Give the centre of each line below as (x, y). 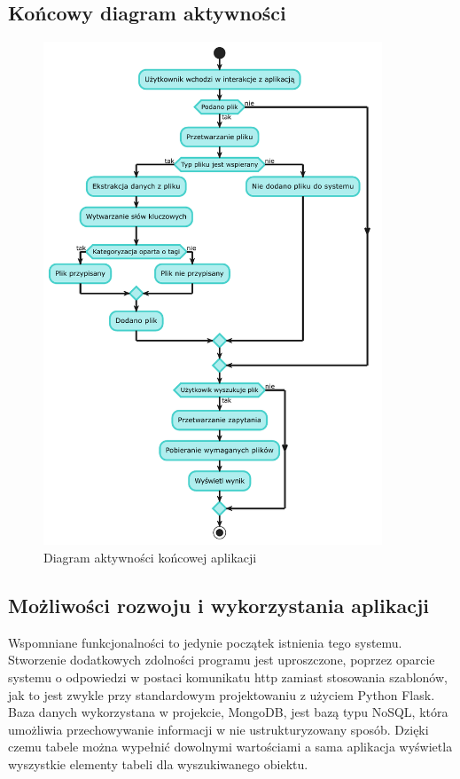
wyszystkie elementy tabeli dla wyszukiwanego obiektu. (158, 763)
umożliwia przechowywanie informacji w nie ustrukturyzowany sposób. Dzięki (218, 729)
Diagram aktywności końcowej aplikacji (150, 557)
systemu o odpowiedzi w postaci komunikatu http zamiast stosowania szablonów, (228, 677)
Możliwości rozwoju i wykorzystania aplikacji (219, 605)
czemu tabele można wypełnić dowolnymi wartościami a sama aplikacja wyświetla (230, 747)
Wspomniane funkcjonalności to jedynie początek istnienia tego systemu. (205, 642)
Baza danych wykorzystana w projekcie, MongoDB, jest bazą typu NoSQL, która (228, 712)
